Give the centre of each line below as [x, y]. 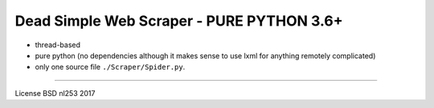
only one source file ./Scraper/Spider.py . [110, 67]
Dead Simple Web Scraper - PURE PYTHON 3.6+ [179, 21]
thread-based [57, 45]
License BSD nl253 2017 [55, 93]
